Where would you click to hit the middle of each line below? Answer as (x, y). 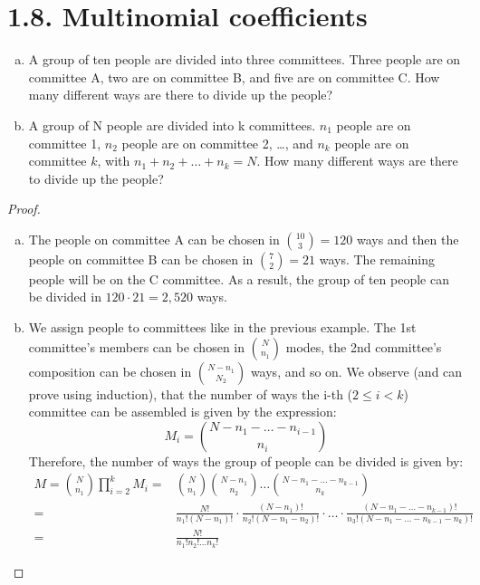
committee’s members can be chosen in (137, 346)
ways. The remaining (377, 259)
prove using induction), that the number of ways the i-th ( (191, 393)
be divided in (65, 297)
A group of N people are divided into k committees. (172, 125)
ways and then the (408, 239)
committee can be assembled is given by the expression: (182, 412)
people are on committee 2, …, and (217, 143)
